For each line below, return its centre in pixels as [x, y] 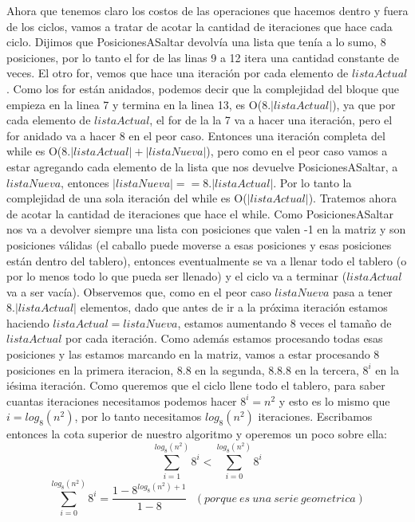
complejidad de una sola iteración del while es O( [127, 198]
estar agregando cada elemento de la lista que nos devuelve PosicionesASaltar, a [202, 166]
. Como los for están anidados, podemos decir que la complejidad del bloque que [203, 88]
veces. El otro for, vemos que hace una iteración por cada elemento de [178, 73]
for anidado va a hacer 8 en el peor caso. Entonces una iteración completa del [196, 135]
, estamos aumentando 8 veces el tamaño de [285, 322]
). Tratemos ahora [352, 198]
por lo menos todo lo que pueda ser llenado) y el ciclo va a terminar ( [177, 276]
